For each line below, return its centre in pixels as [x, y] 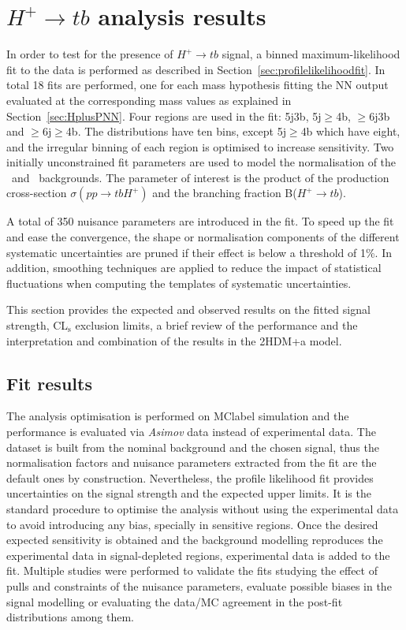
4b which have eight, [350, 131]
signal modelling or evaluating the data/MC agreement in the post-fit [175, 601]
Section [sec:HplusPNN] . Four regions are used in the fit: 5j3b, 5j [164, 116]
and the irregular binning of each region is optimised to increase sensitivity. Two [200, 146]
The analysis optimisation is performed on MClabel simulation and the [178, 416]
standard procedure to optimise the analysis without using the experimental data [203, 508]
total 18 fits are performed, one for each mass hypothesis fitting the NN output [197, 85]
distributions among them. [70, 617]
